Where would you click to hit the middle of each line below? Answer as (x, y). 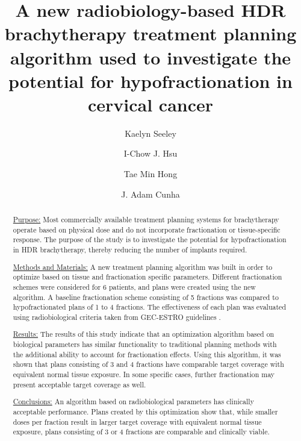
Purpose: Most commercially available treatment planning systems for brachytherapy (146, 220)
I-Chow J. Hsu (150, 153)
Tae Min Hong (150, 174)
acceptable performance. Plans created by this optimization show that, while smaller (145, 411)
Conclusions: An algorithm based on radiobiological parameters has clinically (133, 402)
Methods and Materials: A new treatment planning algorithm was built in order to (143, 267)
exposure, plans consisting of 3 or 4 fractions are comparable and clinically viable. (141, 432)
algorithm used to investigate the (150, 57)
